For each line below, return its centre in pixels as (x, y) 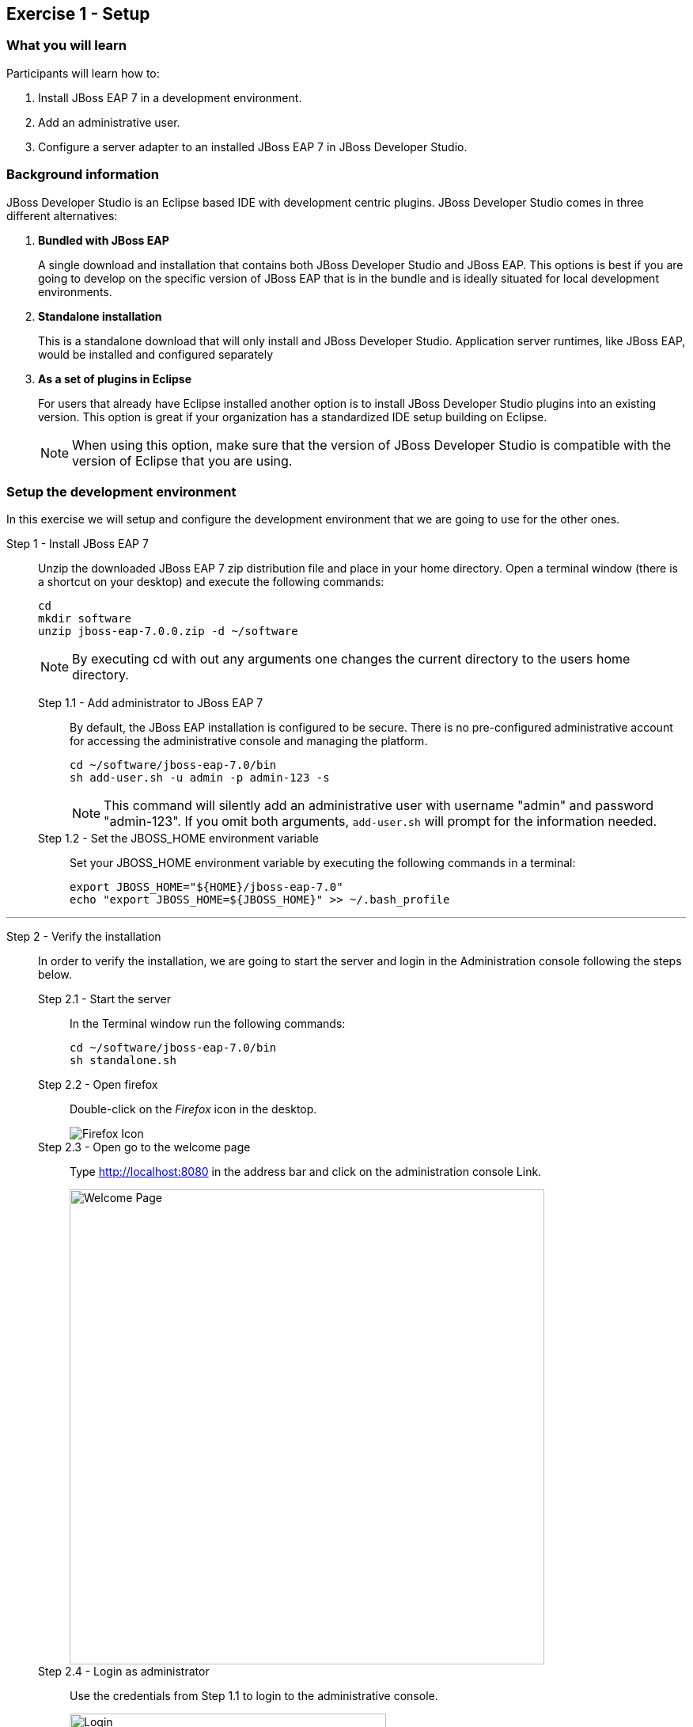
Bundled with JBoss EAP (104, 240)
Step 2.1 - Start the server (104, 999)
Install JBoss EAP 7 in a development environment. (170, 97)
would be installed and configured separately (156, 354)
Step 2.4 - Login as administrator (124, 1672)
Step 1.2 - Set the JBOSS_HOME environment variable (178, 839)
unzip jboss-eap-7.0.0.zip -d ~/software (168, 631)
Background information (83, 175)
